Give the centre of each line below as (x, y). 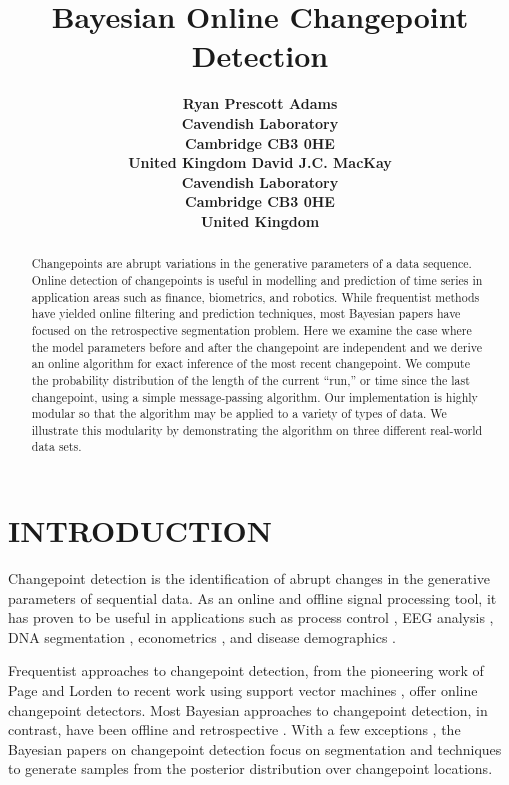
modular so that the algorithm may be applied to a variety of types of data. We (239, 413)
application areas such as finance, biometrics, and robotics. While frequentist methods (255, 296)
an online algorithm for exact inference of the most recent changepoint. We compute (250, 363)
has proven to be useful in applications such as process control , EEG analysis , (251, 617)
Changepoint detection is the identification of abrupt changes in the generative (249, 578)
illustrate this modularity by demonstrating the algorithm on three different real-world (257, 429)
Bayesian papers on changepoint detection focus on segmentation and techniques (255, 748)
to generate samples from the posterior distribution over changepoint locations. (250, 768)
